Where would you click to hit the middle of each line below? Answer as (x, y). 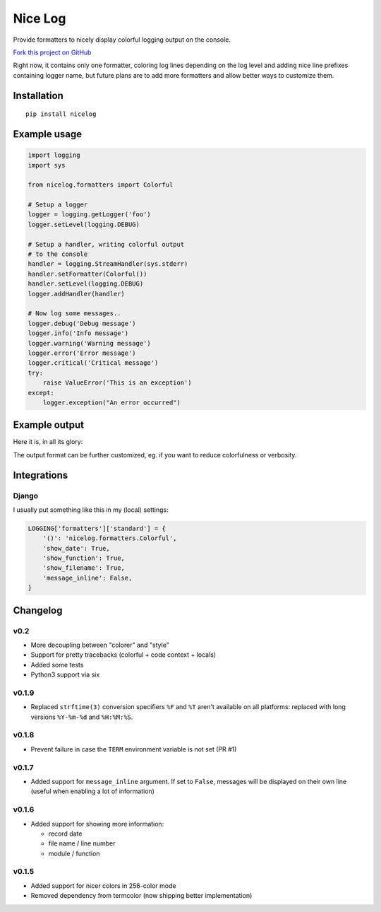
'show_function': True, (84, 558)
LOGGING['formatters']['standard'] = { (97, 528)
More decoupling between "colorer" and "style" (100, 645)
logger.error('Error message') (82, 353)
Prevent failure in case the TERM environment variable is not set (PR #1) (134, 749)
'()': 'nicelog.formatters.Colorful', (110, 538)
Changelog (38, 610)
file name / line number (82, 843)
